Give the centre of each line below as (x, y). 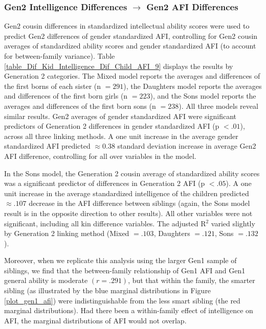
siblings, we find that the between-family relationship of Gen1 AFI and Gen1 (125, 270)
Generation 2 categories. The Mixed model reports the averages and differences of (132, 76)
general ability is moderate (46, 280)
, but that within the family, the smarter (192, 280)
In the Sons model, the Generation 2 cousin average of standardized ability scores (132, 173)
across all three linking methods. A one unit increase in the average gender (121, 136)
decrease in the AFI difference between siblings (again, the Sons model (139, 203)
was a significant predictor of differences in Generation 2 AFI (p (105, 183)
